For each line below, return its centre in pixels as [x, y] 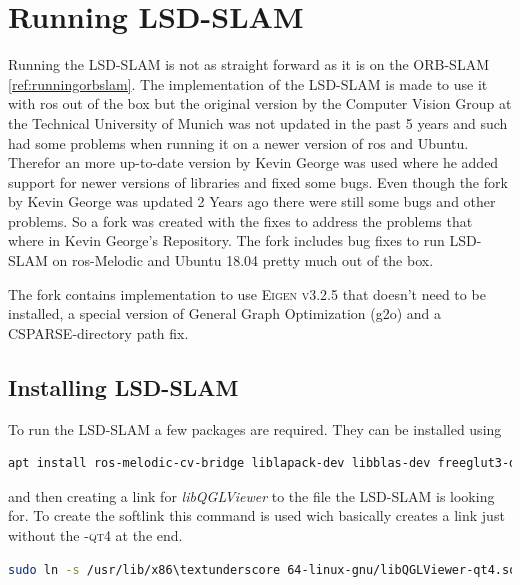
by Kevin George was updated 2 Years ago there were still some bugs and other [252, 201]
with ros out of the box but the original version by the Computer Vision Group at [260, 103]
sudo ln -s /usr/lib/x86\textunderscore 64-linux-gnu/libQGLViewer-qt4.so [262, 569]
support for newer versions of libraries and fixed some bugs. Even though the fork [258, 181]
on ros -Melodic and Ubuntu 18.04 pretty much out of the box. [243, 260]
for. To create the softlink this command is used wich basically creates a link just [256, 515]
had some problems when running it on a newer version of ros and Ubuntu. [238, 142]
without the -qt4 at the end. [95, 535]
